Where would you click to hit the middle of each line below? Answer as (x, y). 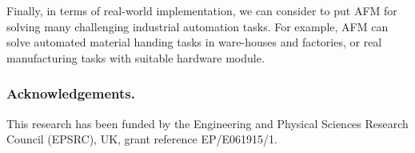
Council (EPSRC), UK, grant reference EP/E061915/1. (142, 139)
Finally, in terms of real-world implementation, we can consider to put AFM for (202, 10)
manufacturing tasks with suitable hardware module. (136, 57)
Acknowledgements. (71, 93)
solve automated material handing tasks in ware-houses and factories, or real (194, 42)
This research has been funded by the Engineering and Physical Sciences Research (207, 123)
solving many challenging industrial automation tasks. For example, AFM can (198, 26)
